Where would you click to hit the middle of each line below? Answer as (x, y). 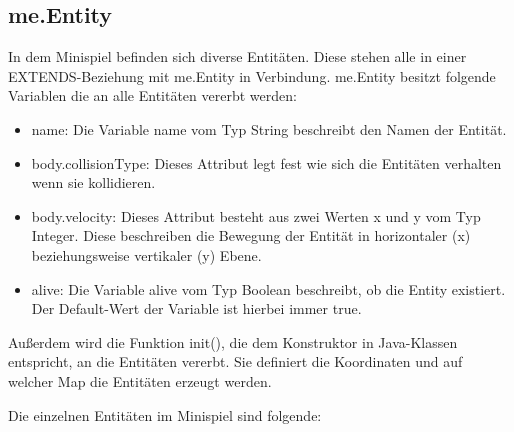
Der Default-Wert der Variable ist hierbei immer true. (196, 308)
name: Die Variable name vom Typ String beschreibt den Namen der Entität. (269, 128)
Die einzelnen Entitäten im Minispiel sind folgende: (165, 414)
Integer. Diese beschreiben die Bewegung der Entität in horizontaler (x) (251, 235)
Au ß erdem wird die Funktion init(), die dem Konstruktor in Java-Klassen (233, 341)
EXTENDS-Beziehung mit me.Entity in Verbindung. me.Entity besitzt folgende (252, 75)
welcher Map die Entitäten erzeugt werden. (140, 380)
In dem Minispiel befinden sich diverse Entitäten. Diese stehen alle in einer (237, 56)
